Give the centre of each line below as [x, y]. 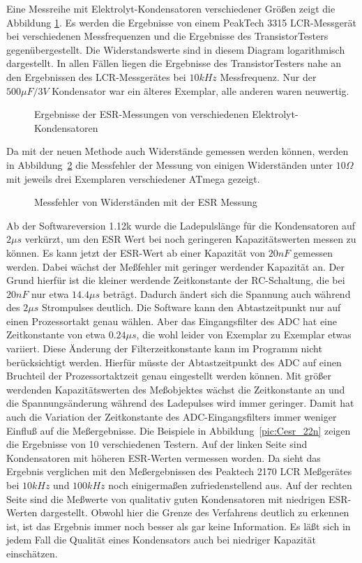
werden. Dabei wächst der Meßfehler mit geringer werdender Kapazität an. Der [175, 266]
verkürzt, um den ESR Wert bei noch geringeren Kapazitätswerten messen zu [190, 239]
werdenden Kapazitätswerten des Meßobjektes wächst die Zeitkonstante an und [176, 389]
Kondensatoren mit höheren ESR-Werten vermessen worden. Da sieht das [164, 457]
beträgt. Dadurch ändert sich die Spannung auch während [227, 293]
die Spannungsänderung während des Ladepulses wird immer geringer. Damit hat [180, 403]
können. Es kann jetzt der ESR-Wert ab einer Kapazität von [136, 252]
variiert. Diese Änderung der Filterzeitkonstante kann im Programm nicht [164, 348]
